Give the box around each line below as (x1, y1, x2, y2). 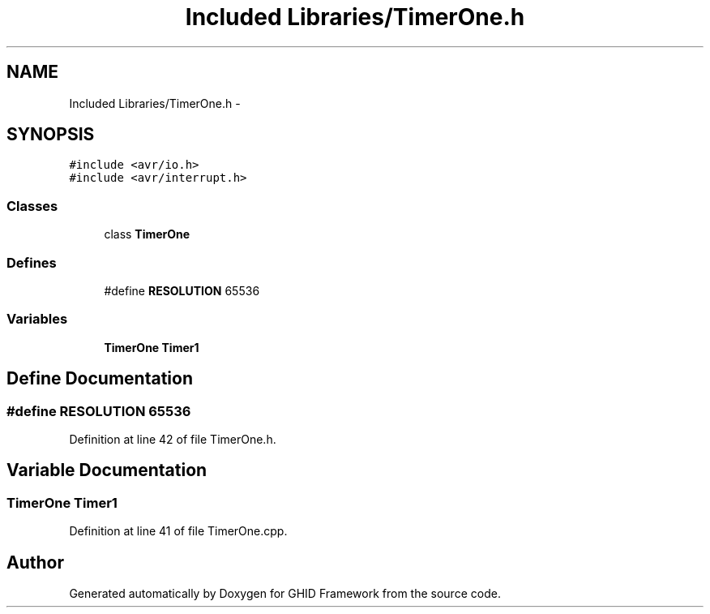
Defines (6, 254, 57, 271)
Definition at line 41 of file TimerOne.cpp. (69, 524, 288, 539)
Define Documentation (6, 368, 193, 389)
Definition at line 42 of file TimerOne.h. (69, 432, 276, 446)
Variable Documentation (6, 460, 207, 481)
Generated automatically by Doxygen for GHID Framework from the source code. (69, 586, 501, 600)
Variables (6, 311, 68, 328)
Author (6, 552, 64, 573)
